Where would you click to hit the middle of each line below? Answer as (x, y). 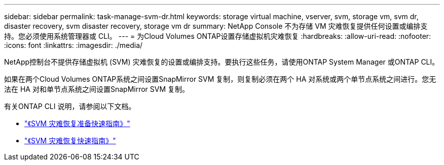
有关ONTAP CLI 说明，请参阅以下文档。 (70, 106)
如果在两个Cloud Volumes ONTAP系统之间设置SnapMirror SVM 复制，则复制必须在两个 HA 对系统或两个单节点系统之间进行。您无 (220, 79)
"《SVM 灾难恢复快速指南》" (70, 141)
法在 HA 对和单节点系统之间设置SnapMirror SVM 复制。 (97, 89)
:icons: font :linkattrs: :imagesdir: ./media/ (73, 45)
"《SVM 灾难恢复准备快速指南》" (77, 123)
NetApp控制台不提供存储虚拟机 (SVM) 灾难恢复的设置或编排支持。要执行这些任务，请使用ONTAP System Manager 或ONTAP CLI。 (222, 62)
